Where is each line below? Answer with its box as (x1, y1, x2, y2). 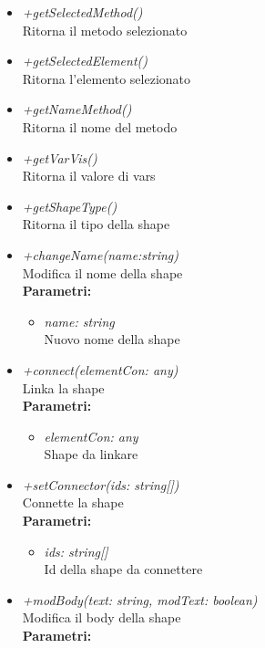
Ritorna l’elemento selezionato (22, 68, 191, 88)
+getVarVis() (22, 148, 97, 167)
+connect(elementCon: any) (22, 360, 178, 379)
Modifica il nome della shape (22, 263, 183, 282)
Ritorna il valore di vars (22, 166, 156, 185)
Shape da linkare (44, 444, 138, 464)
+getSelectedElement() (22, 51, 148, 70)
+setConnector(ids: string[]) (22, 475, 179, 494)
